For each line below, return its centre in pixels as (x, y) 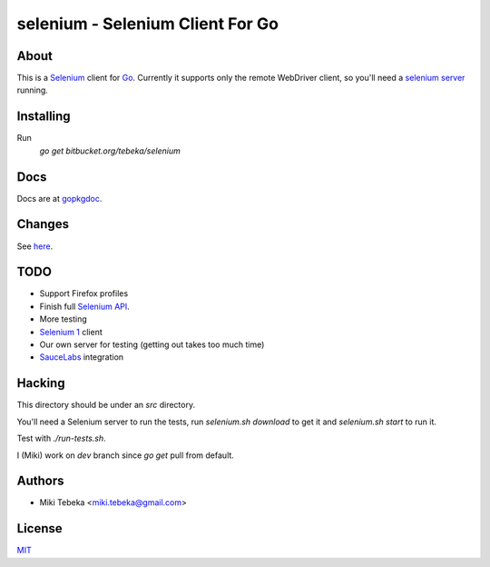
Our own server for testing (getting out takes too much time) (152, 344)
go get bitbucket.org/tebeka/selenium (110, 151)
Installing (44, 117)
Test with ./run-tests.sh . (61, 438)
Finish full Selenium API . (85, 306)
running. (33, 90)
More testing (64, 319)
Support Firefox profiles (84, 293)
